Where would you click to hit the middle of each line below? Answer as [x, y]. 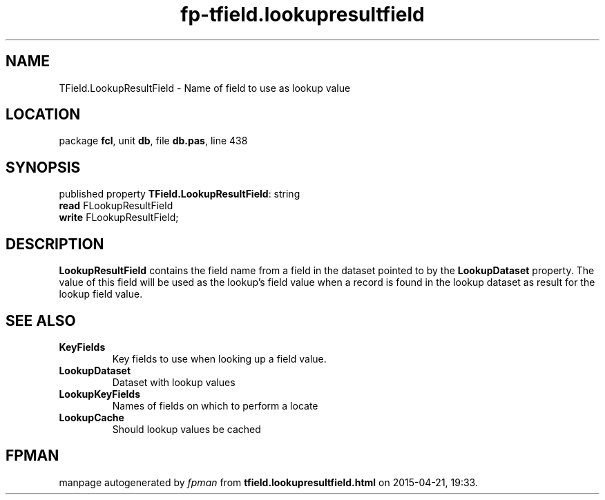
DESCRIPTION [55, 244]
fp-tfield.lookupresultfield [302, 15]
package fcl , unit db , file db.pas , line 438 [153, 141]
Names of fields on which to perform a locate [215, 405]
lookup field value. [101, 294]
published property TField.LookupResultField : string [180, 194]
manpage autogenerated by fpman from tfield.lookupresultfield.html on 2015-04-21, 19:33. [268, 482]
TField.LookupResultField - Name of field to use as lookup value [205, 88]
